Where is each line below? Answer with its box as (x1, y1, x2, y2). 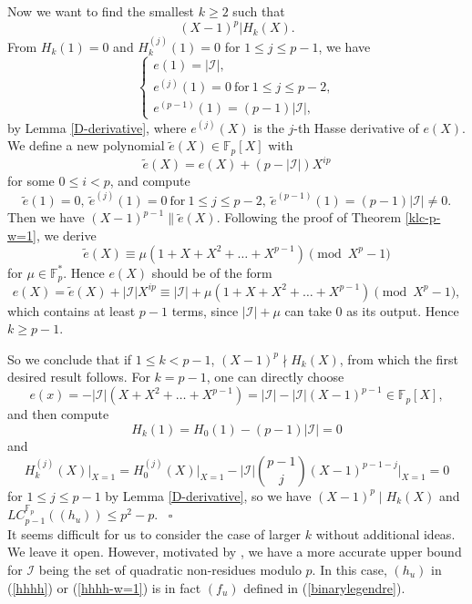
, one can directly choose (206, 367, 344, 386)
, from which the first (339, 349, 458, 368)
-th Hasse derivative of (293, 118, 419, 137)
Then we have (7, 208, 85, 227)
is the (253, 118, 284, 137)
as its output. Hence (346, 301, 459, 320)
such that (232, 2, 285, 20)
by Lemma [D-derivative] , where (7, 118, 187, 137)
